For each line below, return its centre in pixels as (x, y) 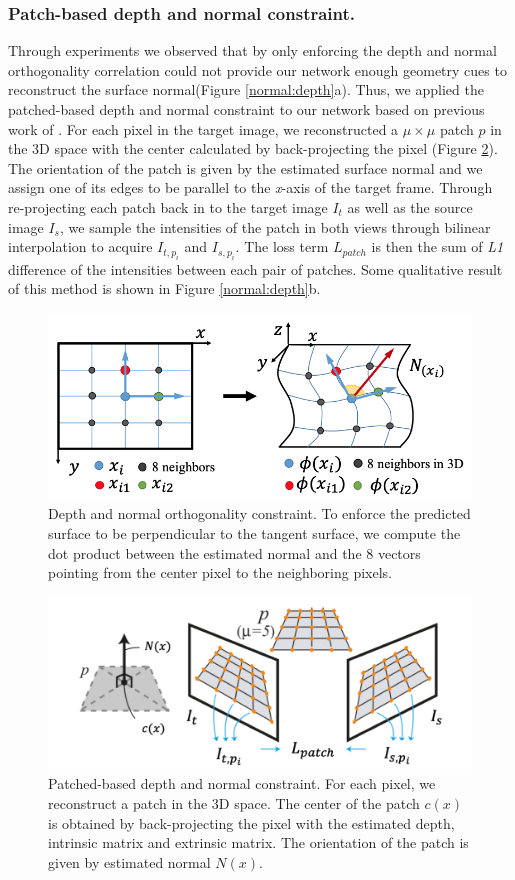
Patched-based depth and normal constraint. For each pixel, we (242, 783)
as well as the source (410, 206)
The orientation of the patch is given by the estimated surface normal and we (245, 167)
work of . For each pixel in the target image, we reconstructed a (203, 128)
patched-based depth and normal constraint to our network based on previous (246, 109)
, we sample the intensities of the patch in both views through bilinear (275, 226)
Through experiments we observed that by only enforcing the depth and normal (252, 50)
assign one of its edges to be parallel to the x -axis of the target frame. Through (250, 187)
